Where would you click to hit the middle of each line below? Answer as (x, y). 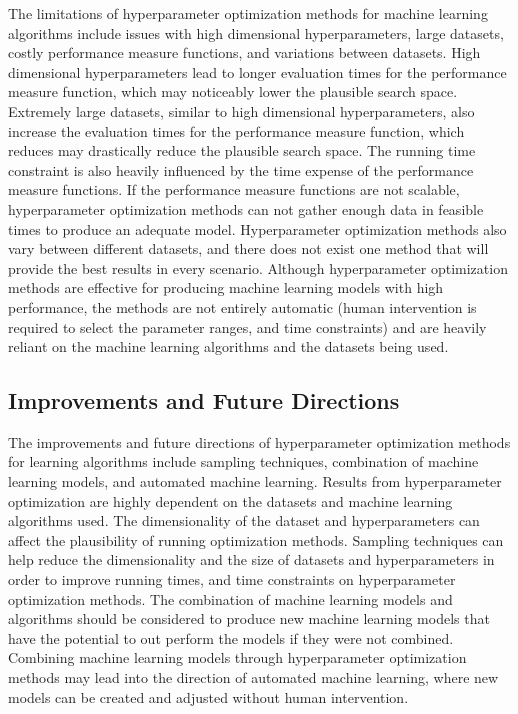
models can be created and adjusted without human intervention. (208, 696)
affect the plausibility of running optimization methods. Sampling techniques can (256, 539)
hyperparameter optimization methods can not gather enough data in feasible (246, 208)
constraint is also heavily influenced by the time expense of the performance (241, 169)
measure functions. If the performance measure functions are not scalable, (234, 189)
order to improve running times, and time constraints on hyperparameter (232, 579)
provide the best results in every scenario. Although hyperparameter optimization (258, 267)
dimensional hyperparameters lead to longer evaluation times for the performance (257, 71)
